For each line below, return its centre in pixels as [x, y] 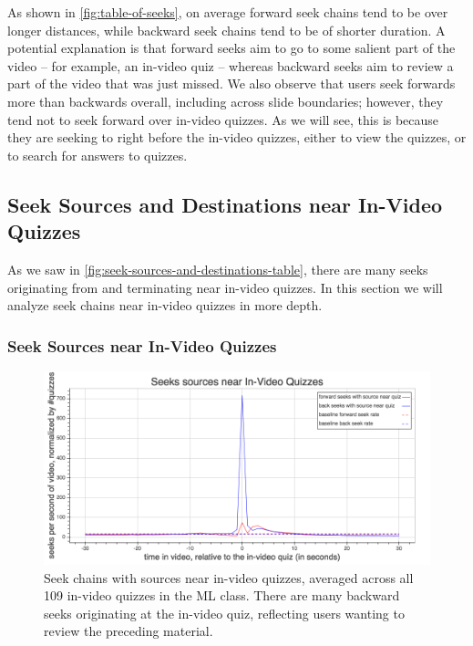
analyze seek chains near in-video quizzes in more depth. [165, 305]
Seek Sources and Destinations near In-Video [225, 204]
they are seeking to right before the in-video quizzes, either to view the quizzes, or [237, 137]
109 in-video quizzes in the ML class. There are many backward [222, 595]
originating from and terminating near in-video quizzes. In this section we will [225, 287]
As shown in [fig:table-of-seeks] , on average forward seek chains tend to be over [228, 12]
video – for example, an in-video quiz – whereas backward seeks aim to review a [231, 65]
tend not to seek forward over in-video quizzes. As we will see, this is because [223, 119]
